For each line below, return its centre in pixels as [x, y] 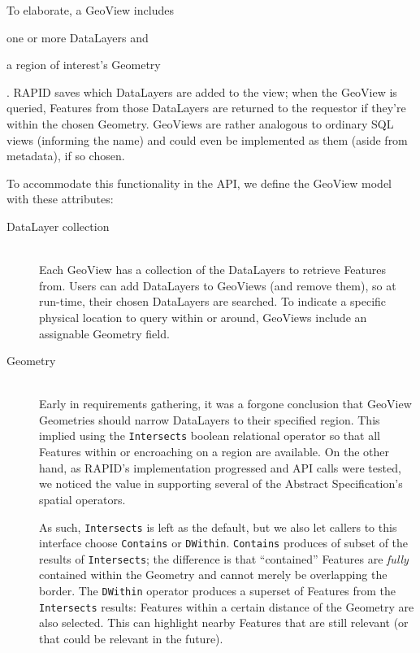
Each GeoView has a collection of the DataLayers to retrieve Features [213, 270]
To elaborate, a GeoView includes [90, 10]
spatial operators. [82, 499]
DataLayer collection [58, 226]
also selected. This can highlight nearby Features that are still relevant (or [224, 623]
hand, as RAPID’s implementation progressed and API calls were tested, [220, 467]
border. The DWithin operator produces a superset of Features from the [218, 591]
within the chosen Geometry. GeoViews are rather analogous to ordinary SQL [200, 123]
